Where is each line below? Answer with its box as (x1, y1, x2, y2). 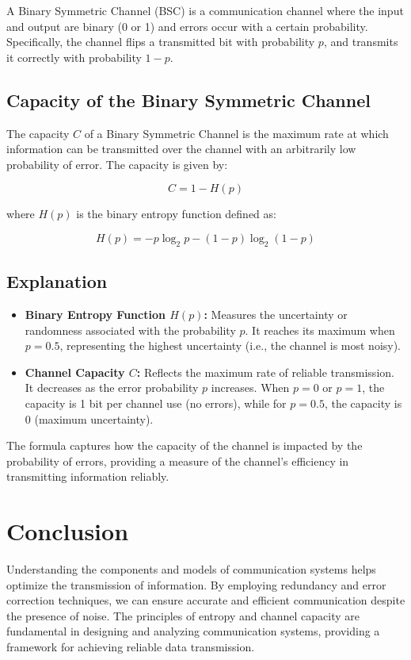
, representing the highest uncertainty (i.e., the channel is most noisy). (59, 337, 401, 354)
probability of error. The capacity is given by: (6, 155, 228, 172)
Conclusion (6, 515, 129, 547)
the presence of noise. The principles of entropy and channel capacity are (6, 607, 360, 624)
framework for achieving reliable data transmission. (6, 638, 255, 654)
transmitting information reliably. (6, 468, 169, 485)
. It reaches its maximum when (245, 321, 395, 338)
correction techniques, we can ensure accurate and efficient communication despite (6, 592, 405, 608)
